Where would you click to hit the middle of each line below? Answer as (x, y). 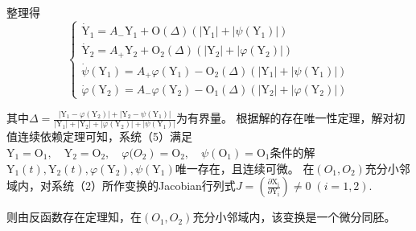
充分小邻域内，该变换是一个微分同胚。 (294, 217)
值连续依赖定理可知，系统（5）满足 (99, 136)
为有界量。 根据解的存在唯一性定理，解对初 (290, 118)
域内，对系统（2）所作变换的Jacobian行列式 (121, 186)
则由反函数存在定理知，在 (74, 217)
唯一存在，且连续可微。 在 (245, 168)
